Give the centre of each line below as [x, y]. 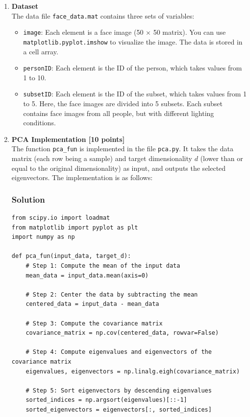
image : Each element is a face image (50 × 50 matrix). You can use [125, 32]
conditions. [39, 123]
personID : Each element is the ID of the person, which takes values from [133, 68]
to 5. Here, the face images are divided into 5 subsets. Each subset [123, 104]
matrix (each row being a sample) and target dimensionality [102, 158]
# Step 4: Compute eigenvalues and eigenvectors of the [119, 352]
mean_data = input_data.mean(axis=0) [87, 275]
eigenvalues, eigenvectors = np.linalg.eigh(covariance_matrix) [133, 371]
